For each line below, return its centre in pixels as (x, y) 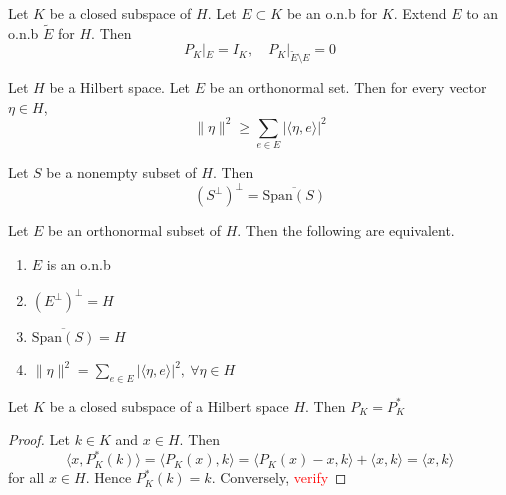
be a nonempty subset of (121, 172)
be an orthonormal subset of (134, 230)
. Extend (420, 13)
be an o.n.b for (332, 13)
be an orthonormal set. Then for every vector (348, 87)
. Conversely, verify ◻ (279, 477)
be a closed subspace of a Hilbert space (169, 405)
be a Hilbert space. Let (120, 87)
